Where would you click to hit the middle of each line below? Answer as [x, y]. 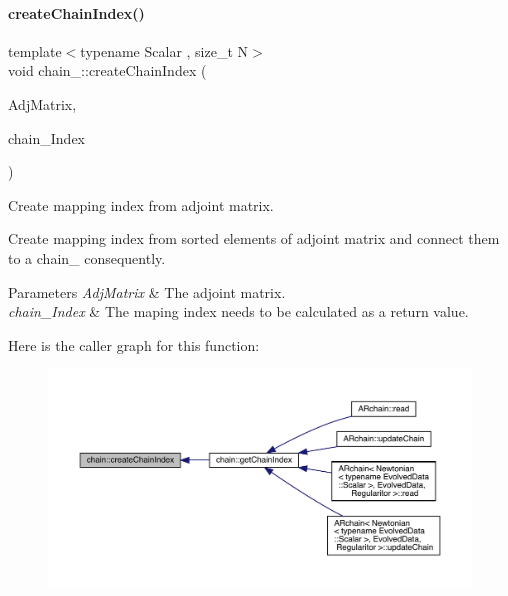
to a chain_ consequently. [87, 257]
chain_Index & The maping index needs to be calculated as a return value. [238, 311]
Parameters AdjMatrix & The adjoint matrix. [147, 291]
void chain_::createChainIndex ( [107, 70]
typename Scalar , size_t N [164, 50]
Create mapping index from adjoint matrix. [141, 204]
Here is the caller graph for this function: [134, 344]
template [35, 50]
